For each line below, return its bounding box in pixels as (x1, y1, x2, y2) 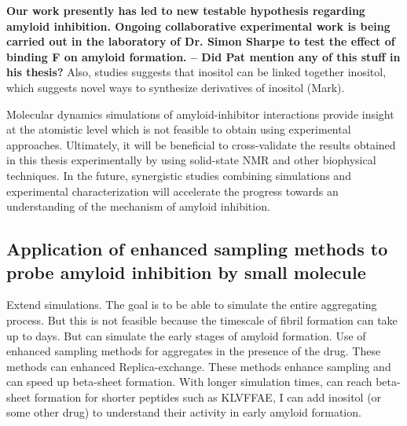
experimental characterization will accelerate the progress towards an (6, 182, 339, 199)
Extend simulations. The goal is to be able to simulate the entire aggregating (6, 296, 377, 313)
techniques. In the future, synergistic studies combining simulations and (6, 167, 351, 183)
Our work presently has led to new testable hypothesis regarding (6, 2, 365, 18)
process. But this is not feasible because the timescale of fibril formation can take (6, 311, 398, 328)
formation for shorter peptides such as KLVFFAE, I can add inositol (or (34, 388, 382, 405)
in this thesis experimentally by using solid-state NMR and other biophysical (6, 152, 376, 168)
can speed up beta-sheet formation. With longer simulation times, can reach (6, 373, 372, 390)
